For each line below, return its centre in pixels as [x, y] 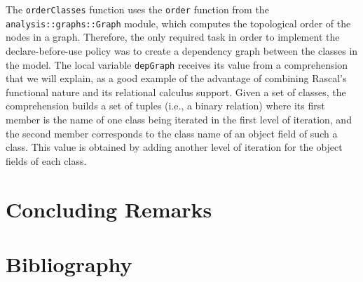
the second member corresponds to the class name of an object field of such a [172, 133]
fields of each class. [46, 160]
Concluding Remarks [109, 209]
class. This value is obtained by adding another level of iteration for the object [174, 147]
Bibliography [69, 263]
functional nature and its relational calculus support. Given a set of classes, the [176, 92]
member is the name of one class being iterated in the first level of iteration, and [179, 119]
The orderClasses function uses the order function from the [137, 9]
